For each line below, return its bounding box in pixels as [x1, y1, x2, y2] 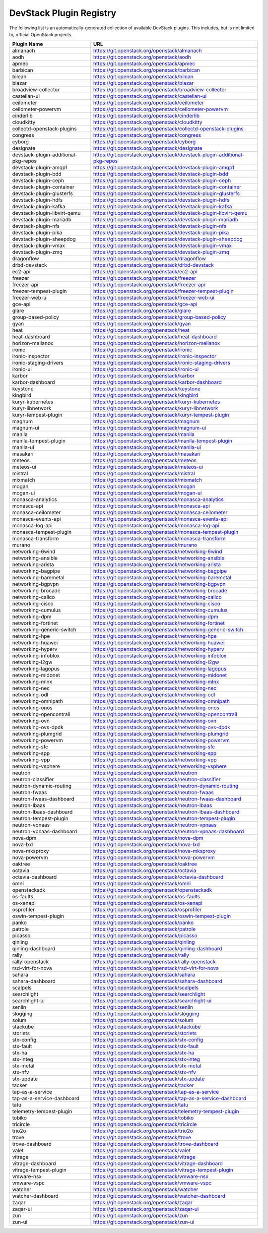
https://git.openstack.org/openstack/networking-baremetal [93, 574, 232, 581]
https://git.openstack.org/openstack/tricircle [93, 1121, 197, 1128]
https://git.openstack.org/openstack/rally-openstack [93, 958, 216, 965]
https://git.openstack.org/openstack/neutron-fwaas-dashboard [93, 796, 242, 802]
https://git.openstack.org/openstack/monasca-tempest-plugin [93, 529, 239, 536]
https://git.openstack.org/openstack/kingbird [93, 392, 199, 399]
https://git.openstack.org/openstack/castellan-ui [93, 93, 207, 100]
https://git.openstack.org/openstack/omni [93, 880, 191, 887]
